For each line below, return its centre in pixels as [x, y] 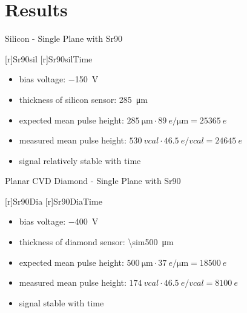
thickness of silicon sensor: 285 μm [83, 99]
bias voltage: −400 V [59, 221]
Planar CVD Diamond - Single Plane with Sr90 [93, 181]
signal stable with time [61, 302]
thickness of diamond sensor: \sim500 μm [96, 242]
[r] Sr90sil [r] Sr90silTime [49, 58]
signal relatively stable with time [80, 160]
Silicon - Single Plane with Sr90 [64, 38]
